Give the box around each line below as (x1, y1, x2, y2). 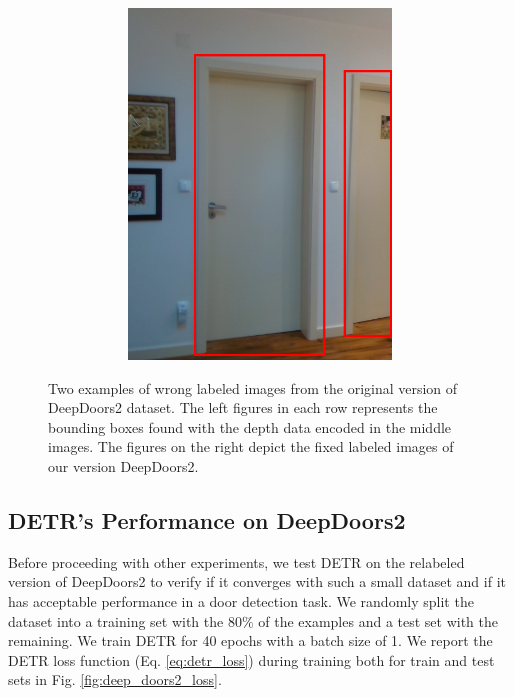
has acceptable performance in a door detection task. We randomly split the (8, 590, 474, 611)
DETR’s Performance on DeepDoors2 (8, 504, 406, 535)
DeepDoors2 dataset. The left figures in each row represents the (48, 397, 438, 418)
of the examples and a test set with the (258, 610, 499, 631)
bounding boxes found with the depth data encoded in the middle (48, 416, 452, 437)
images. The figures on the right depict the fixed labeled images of (48, 436, 454, 457)
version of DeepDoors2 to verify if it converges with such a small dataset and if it (8, 571, 506, 592)
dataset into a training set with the (8, 610, 224, 631)
